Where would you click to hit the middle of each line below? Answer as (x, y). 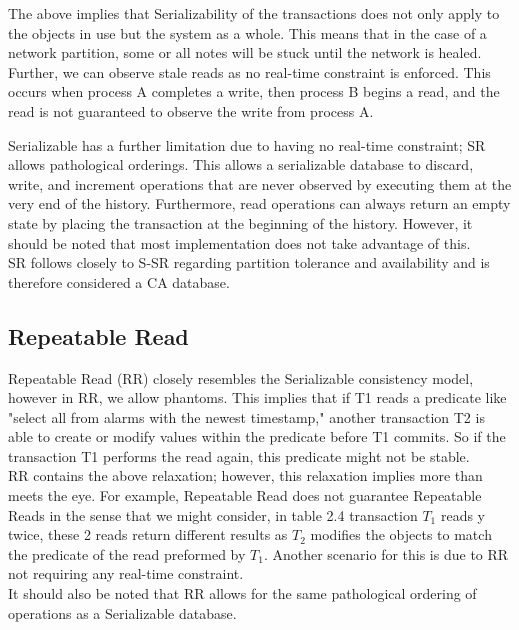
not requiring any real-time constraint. (126, 573)
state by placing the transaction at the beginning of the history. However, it (240, 222)
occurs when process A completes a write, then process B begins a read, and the (254, 91)
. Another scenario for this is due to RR (386, 553)
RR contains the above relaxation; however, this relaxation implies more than (245, 475)
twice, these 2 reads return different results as (148, 534)
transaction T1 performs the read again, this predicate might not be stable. (239, 455)
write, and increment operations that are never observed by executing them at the (260, 183)
